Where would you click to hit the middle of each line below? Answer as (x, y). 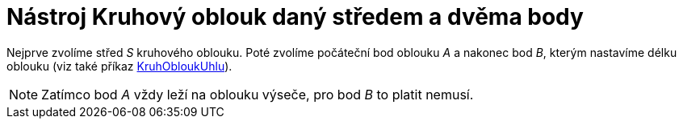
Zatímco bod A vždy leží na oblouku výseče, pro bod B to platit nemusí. (258, 94)
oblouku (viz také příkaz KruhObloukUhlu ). (119, 66)
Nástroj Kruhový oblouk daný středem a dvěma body (295, 17)
